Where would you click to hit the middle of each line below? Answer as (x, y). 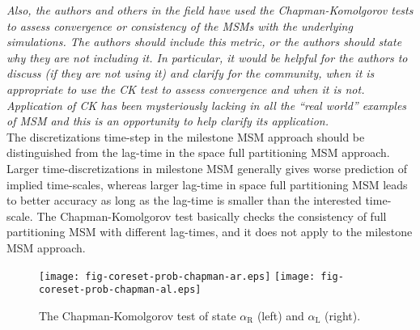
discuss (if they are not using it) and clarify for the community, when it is (191, 73)
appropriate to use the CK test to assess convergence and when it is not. (186, 89)
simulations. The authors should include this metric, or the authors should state (204, 42)
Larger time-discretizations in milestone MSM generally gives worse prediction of (207, 168)
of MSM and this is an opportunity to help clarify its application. (168, 121)
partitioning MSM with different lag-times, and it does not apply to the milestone (210, 232)
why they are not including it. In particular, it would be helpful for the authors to (207, 57)
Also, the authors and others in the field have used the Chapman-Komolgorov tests (210, 10)
